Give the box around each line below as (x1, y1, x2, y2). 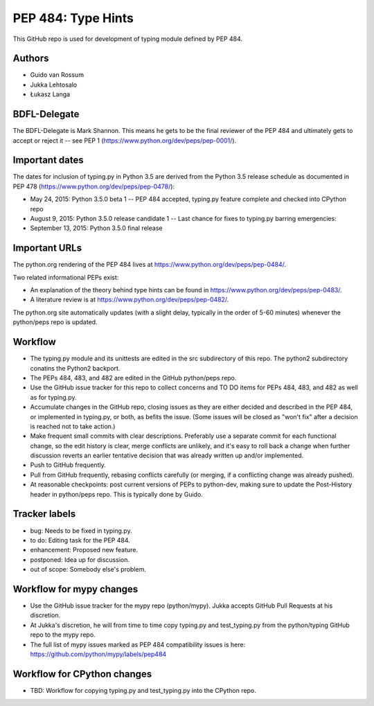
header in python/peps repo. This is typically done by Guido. (30, 490, 204, 498)
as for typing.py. (30, 393, 77, 401)
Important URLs (12, 242, 82, 254)
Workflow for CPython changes (12, 668, 152, 680)
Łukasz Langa (30, 90, 71, 98)
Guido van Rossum (30, 71, 84, 79)
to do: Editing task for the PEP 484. (30, 536, 131, 544)
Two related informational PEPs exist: (12, 273, 119, 281)
